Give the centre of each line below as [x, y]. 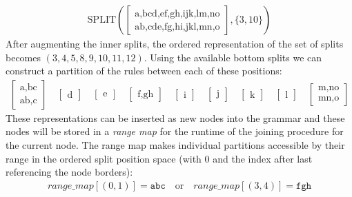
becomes [23, 57]
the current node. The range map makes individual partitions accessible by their [175, 145]
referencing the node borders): [69, 172]
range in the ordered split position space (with [104, 158]
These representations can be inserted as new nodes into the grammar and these [175, 117]
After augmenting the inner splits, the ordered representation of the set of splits [175, 44]
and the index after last [263, 158]
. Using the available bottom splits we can [233, 57]
